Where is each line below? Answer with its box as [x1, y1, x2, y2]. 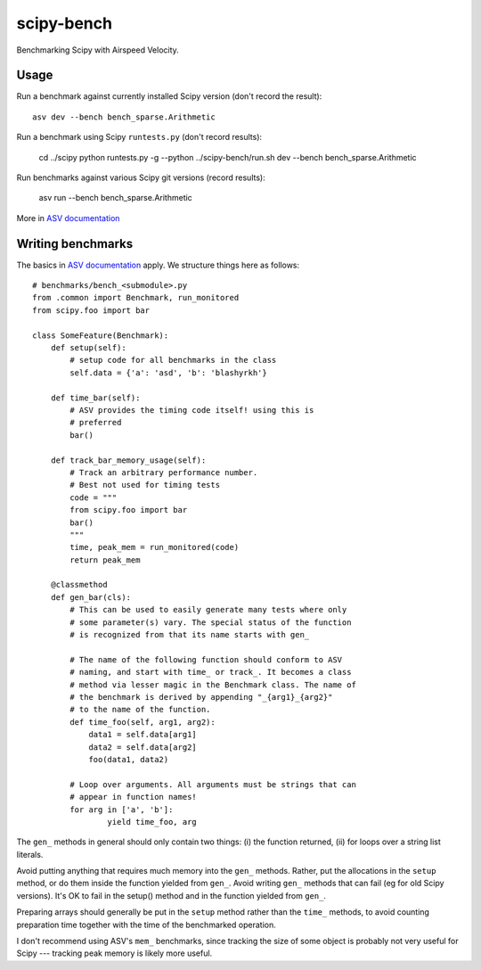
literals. [16, 849, 44, 859]
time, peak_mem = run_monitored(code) [69, 542, 240, 553]
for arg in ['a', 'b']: [69, 804, 174, 815]
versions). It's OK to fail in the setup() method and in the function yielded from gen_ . [16, 890, 327, 900]
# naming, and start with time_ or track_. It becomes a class [69, 667, 352, 678]
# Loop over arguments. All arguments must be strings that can [69, 779, 356, 789]
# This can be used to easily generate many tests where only [69, 604, 347, 615]
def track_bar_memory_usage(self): [50, 455, 207, 465]
